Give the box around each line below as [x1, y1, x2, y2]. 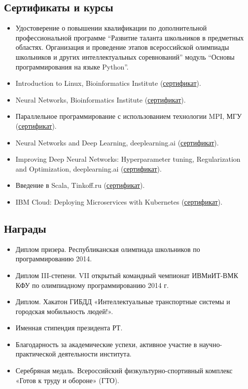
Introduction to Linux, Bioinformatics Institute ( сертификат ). [15, 78, 201, 88]
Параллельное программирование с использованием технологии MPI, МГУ [15, 111, 242, 121]
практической [15, 349, 56, 359]
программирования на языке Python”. [15, 61, 129, 71]
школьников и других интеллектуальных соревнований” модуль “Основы [15, 51, 235, 62]
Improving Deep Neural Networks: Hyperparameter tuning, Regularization [15, 154, 241, 164]
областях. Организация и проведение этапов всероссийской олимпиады [15, 42, 229, 52]
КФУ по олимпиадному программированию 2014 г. [15, 280, 169, 290]
